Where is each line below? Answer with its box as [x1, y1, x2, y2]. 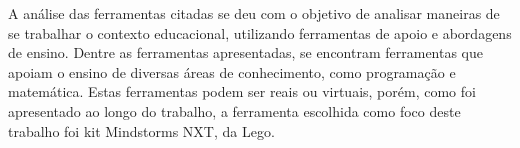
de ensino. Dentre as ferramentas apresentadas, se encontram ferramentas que [8, 42, 484, 63]
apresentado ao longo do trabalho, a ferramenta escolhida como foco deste [8, 100, 461, 121]
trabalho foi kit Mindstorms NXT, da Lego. [8, 120, 275, 141]
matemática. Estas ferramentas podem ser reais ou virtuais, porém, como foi [8, 81, 476, 102]
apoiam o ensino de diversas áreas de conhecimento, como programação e [8, 61, 456, 82]
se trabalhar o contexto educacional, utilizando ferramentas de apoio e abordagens [8, 22, 512, 43]
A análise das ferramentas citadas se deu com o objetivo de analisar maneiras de [8, 3, 500, 23]
